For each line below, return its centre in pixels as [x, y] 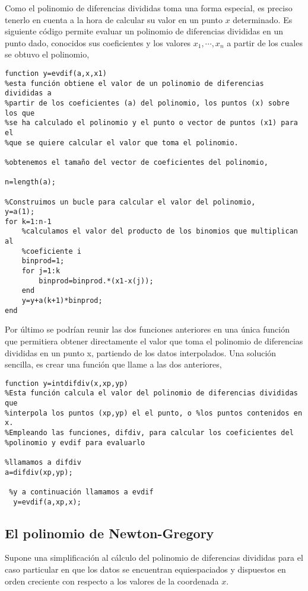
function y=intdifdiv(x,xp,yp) [66, 383]
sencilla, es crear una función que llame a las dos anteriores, [113, 364]
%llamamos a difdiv [43, 462]
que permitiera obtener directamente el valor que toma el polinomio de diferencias [154, 341]
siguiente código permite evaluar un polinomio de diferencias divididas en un [144, 31]
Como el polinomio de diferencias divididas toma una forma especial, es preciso [149, 8]
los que [20, 113]
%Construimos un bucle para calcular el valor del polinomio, [130, 202]
